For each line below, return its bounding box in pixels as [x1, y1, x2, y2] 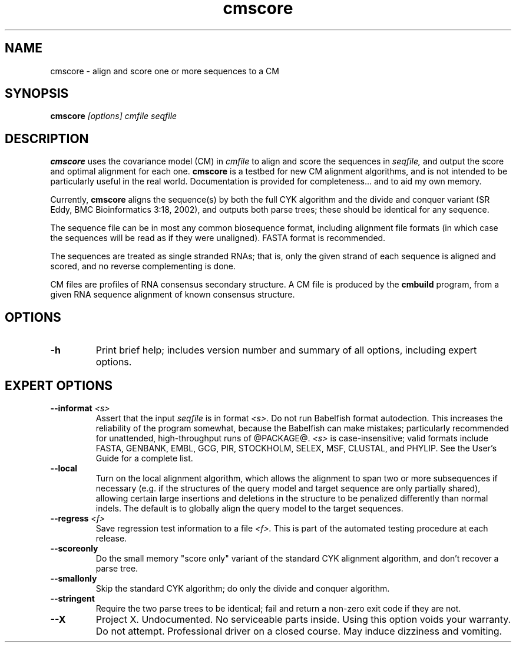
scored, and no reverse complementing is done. [50, 261, 236, 272]
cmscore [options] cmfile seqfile [50, 111, 177, 121]
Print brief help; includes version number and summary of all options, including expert [95, 344, 477, 356]
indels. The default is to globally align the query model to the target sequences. [95, 503, 403, 513]
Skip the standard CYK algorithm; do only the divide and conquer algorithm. [95, 583, 390, 593]
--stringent [50, 593, 95, 603]
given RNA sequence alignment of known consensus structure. [50, 289, 295, 300]
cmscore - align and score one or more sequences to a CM [50, 65, 279, 76]
